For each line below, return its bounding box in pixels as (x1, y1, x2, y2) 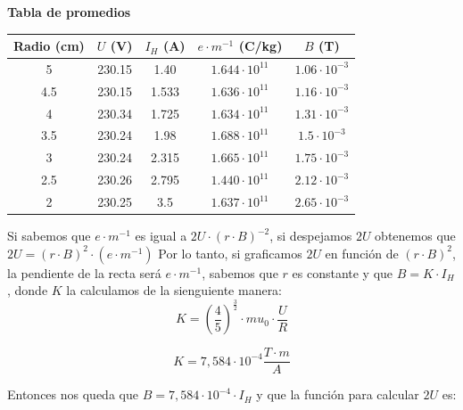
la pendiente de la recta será (7, 263, 161, 282)
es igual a (135, 226, 187, 245)
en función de (325, 243, 399, 262)
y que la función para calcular (256, 385, 419, 404)
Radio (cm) (13, 37, 85, 55)
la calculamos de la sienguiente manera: (66, 281, 283, 299)
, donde (7, 281, 48, 299)
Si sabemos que (7, 226, 91, 245)
